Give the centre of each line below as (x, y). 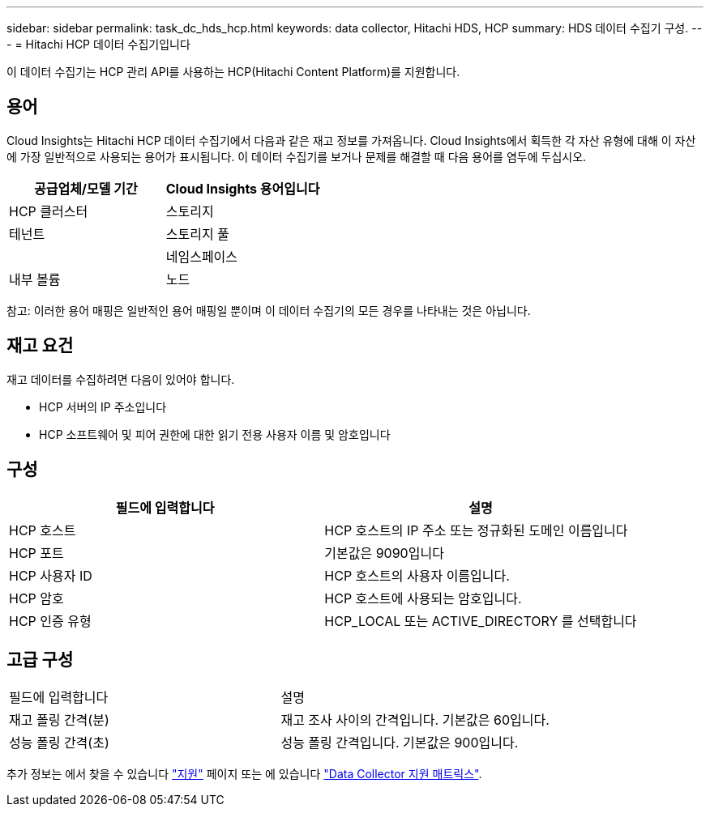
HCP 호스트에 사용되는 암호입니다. (423, 598)
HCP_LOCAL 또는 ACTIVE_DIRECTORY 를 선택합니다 (481, 621)
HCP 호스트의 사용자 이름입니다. (417, 575)
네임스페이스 (202, 256)
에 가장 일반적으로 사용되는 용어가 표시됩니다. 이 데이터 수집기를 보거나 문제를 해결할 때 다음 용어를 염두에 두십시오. (297, 156)
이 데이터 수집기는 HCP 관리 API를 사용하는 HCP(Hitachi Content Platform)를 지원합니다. (233, 72)
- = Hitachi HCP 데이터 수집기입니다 (98, 44)
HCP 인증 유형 (50, 621)
